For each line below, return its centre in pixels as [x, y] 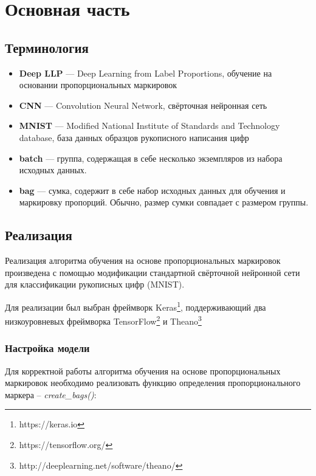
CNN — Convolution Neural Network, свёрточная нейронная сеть [143, 105]
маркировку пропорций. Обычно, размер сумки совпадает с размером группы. [164, 202]
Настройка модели [47, 348]
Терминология [47, 47]
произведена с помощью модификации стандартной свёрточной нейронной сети [153, 272]
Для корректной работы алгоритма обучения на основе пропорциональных [143, 371]
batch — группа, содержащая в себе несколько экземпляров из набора [151, 158]
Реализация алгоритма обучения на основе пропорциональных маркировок [143, 260]
